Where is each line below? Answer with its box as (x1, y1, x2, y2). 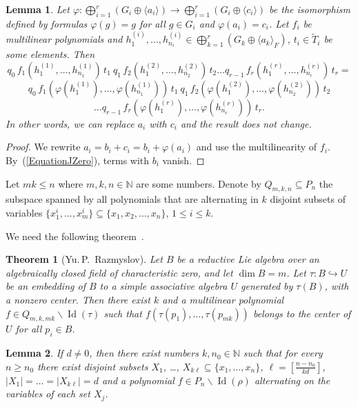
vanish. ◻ (162, 152, 205, 167)
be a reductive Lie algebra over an (177, 252, 319, 266)
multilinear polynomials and (6, 32, 123, 46)
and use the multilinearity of (196, 139, 317, 154)
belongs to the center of (252, 306, 351, 320)
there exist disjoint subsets (37, 359, 148, 373)
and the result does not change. (180, 116, 312, 130)
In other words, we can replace (6, 116, 135, 130)
